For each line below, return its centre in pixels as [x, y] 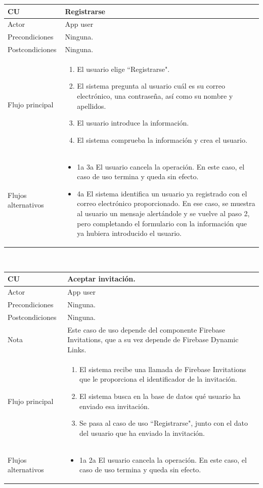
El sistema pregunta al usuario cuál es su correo [151, 86]
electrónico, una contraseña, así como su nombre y [155, 96]
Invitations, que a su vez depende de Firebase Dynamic [153, 339]
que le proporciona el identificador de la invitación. [158, 379]
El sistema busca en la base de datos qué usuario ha [160, 396]
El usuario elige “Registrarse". [123, 69]
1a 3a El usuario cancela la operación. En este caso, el [161, 166]
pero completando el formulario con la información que [162, 223]
